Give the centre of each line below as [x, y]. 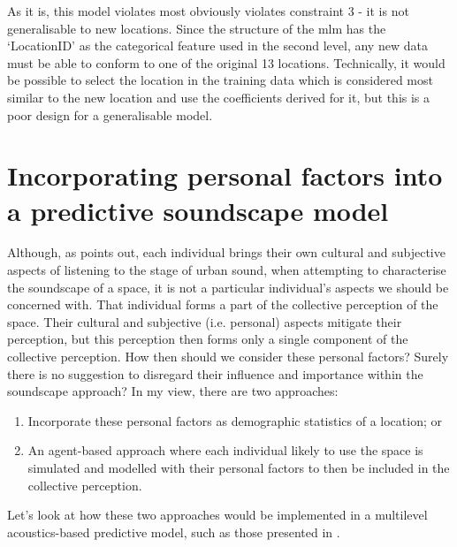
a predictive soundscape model [198, 210]
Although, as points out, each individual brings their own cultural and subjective [226, 252]
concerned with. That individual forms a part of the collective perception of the [223, 304]
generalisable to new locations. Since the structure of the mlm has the [197, 28]
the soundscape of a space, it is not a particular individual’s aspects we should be [228, 287]
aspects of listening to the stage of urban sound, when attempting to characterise [227, 270]
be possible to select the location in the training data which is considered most [220, 80]
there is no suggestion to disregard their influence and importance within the [215, 373]
